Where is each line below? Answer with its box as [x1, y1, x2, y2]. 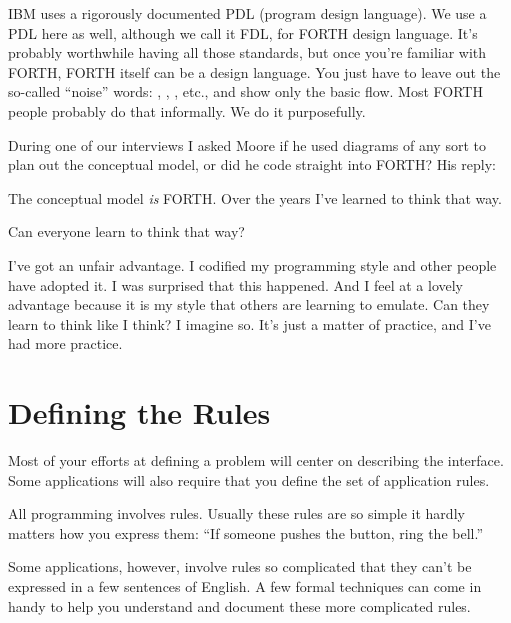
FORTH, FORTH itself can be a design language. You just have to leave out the [8, 61, 501, 82]
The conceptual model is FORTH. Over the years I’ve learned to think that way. [8, 187, 502, 208]
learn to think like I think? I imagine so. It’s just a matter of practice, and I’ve [8, 313, 491, 334]
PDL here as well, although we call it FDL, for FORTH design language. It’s [8, 22, 478, 43]
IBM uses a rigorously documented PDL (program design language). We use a [8, 3, 487, 23]
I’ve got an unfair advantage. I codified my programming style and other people [8, 254, 497, 275]
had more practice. [8, 333, 123, 354]
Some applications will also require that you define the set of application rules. [8, 469, 490, 490]
